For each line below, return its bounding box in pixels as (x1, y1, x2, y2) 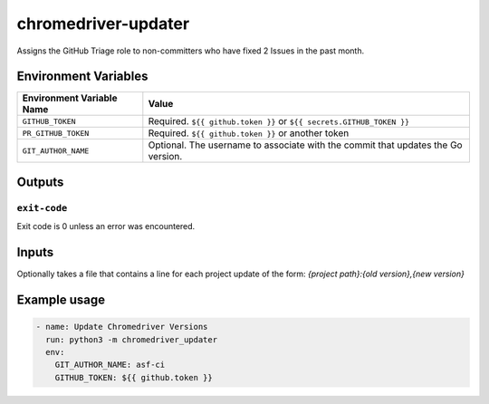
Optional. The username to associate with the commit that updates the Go (148, 139, 463, 151)
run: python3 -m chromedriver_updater (45, 334, 217, 344)
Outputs (16, 174, 64, 189)
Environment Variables (16, 69, 149, 84)
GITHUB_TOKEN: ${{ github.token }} (54, 372, 213, 382)
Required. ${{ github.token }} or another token (148, 127, 350, 139)
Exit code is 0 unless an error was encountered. (16, 221, 196, 232)
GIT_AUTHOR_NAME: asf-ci (54, 360, 166, 370)
